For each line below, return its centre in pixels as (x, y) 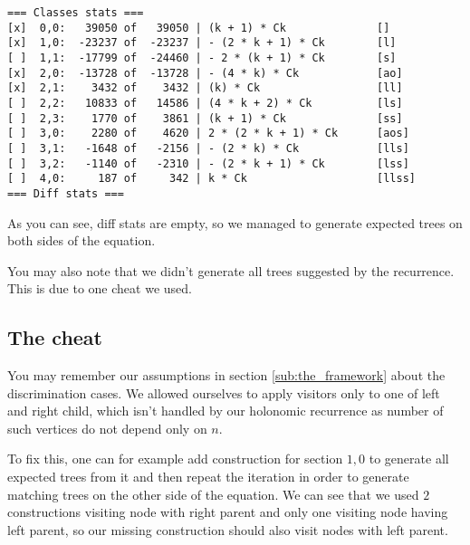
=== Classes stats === (76, 13)
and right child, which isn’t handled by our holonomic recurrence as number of (225, 411)
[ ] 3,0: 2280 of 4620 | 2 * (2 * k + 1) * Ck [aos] (208, 134)
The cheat (55, 337)
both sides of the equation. (82, 240)
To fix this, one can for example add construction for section (175, 459)
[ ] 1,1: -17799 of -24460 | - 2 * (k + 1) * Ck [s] (202, 57)
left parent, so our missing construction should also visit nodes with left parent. (228, 529)
